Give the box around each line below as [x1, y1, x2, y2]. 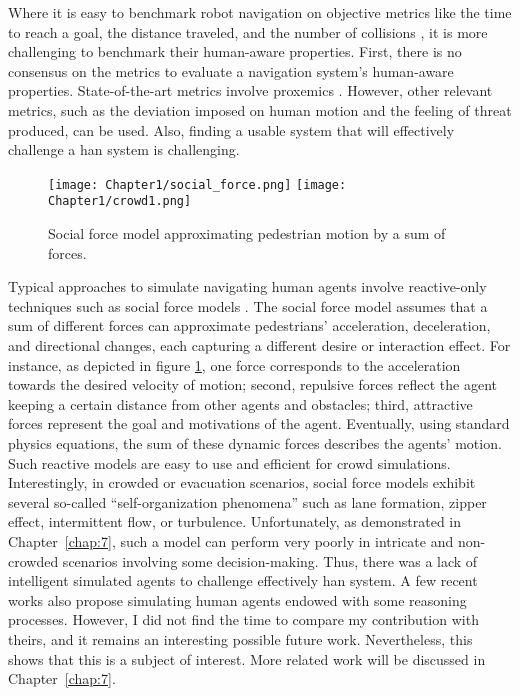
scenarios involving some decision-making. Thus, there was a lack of [62, 550, 478, 571]
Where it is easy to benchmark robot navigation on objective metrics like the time [8, 2, 512, 22]
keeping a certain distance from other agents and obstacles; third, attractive [8, 393, 473, 414]
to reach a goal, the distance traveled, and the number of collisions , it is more [8, 21, 488, 42]
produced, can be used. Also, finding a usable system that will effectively [8, 119, 455, 140]
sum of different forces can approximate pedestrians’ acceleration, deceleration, [8, 315, 491, 336]
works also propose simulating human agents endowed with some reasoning [8, 589, 467, 610]
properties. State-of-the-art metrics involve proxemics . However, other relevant [8, 80, 493, 101]
